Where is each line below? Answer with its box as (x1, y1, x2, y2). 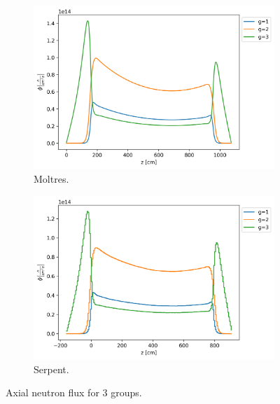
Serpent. (34, 361, 69, 376)
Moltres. (34, 172, 69, 186)
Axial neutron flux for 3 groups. (6, 385, 142, 400)
